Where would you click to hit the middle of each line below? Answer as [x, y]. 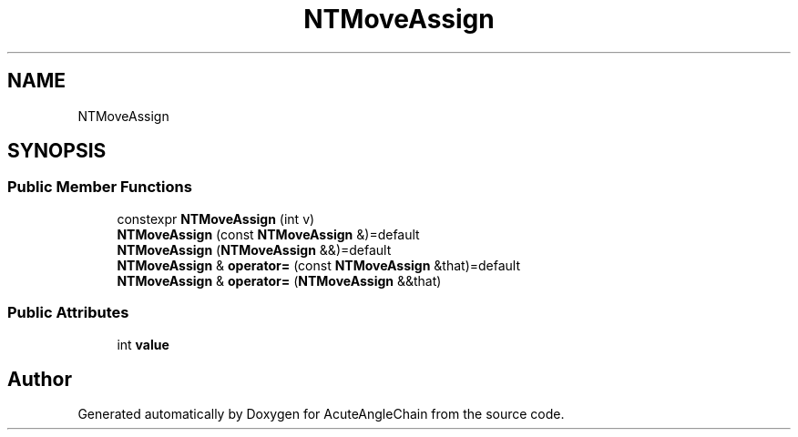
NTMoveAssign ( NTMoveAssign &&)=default [254, 249]
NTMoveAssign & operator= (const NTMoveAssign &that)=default [319, 265]
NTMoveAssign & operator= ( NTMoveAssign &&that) [279, 280]
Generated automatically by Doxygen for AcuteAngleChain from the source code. [321, 414]
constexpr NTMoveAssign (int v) [216, 218]
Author [40, 379]
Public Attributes [68, 313]
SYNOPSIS [57, 151]
